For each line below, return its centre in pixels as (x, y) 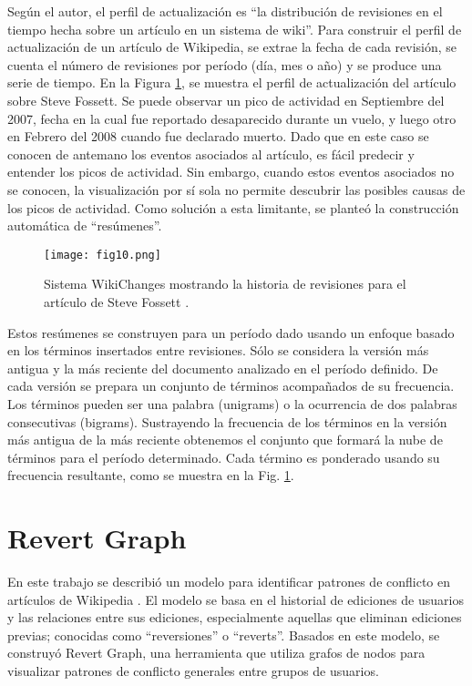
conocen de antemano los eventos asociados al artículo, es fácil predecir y (211, 154)
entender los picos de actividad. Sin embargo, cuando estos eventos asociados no (231, 172)
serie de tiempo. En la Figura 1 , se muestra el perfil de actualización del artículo (232, 82)
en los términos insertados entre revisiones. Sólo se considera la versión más (218, 350)
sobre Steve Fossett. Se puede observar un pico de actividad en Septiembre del (226, 100)
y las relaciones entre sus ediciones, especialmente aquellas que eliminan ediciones (235, 617)
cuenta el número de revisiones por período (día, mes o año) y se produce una (225, 64)
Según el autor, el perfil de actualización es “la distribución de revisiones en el (225, 11)
